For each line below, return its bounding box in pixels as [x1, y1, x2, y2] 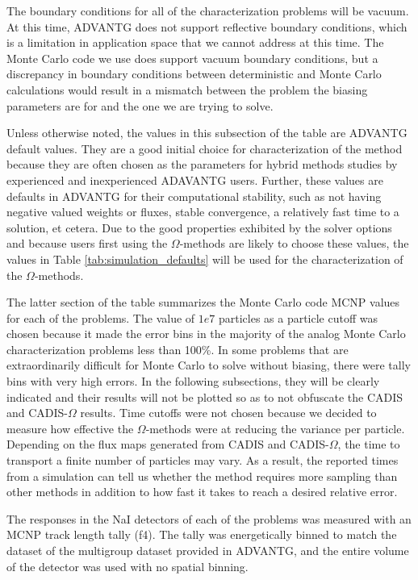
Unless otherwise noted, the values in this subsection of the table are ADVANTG [6, 124, 408, 141]
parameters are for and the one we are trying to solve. [6, 97, 274, 114]
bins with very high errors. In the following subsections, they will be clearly [6, 373, 380, 390]
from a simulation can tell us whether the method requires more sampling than [6, 467, 398, 484]
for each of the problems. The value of [6, 309, 195, 326]
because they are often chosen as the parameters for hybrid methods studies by [6, 156, 398, 173]
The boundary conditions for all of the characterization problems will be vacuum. [6, 2, 409, 19]
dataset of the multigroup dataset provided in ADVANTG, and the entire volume [6, 542, 409, 558]
